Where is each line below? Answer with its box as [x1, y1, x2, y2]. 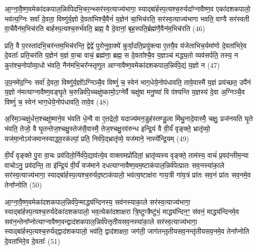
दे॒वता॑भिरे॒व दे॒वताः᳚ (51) [5, 235, 60, 246]
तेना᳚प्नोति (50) [5, 179, 42, 190]
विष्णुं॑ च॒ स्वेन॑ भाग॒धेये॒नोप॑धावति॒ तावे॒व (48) [5, 96, 109, 107]
